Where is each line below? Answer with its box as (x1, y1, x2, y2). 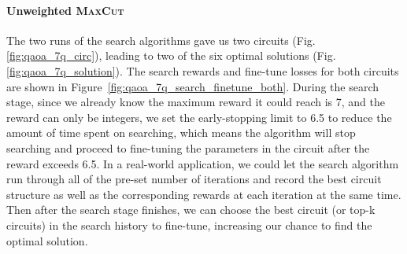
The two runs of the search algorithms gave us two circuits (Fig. (6, 31, 316, 48)
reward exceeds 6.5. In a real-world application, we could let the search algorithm (6, 155, 399, 171)
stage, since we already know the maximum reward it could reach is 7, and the (6, 94, 385, 110)
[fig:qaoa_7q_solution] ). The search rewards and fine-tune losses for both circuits (6, 62, 399, 79)
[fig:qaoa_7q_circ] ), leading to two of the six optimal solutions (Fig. (6, 47, 336, 64)
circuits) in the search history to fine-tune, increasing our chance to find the (6, 216, 372, 233)
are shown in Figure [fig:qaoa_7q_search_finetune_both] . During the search (6, 78, 379, 94)
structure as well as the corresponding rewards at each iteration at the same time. (6, 186, 401, 202)
